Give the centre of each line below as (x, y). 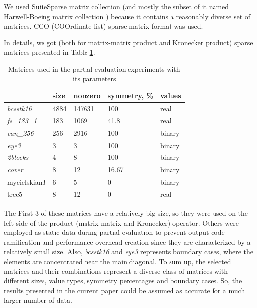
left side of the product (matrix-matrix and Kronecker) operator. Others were (121, 222)
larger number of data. (38, 300)
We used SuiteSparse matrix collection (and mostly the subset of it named (117, 6)
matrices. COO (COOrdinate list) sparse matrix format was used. (104, 26)
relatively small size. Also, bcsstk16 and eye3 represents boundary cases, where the (128, 251)
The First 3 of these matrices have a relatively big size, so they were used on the (126, 213)
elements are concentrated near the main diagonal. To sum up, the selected (118, 261)
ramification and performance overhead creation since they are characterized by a (127, 242)
